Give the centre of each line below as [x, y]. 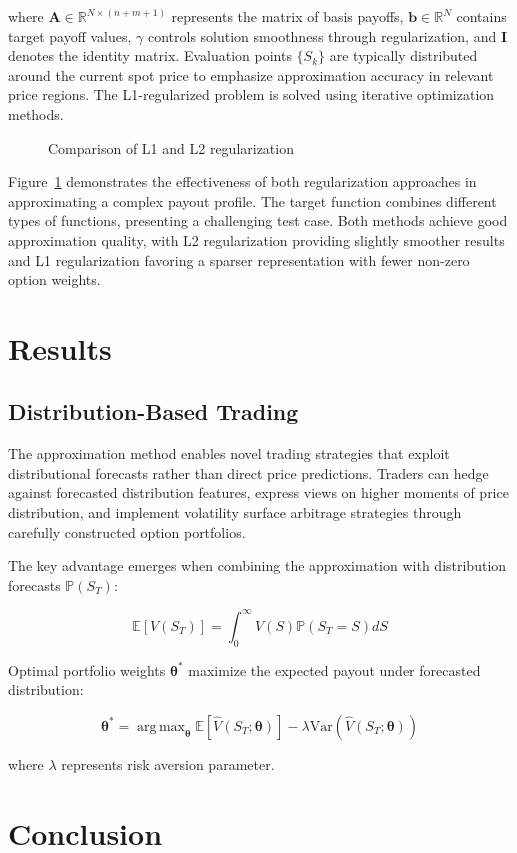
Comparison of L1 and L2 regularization [171, 147]
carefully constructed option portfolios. [127, 531]
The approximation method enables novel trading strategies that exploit [229, 453]
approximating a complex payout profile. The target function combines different [252, 200]
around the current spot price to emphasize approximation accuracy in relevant [251, 74]
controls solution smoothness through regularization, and [322, 35]
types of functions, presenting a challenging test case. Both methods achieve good [258, 220]
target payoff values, [70, 35]
